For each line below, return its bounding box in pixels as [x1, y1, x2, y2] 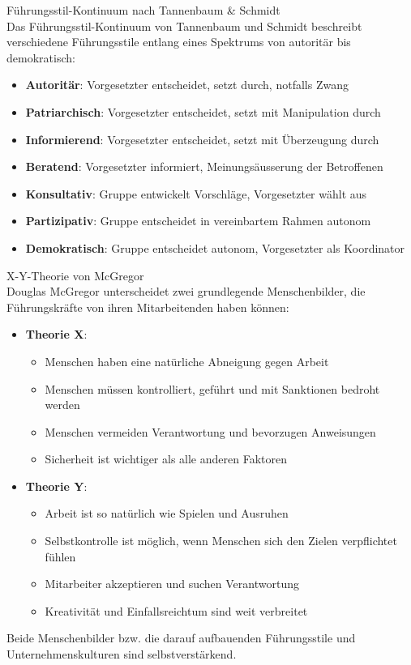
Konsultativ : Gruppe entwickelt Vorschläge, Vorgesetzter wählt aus [25, 185, 367, 202]
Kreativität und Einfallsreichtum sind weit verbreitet [45, 602, 308, 619]
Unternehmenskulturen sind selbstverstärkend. [6, 646, 237, 663]
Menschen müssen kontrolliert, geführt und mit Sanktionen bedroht [45, 380, 380, 397]
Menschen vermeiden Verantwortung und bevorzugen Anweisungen [45, 423, 376, 440]
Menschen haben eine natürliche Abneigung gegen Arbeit [45, 352, 329, 369]
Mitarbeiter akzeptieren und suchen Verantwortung [45, 575, 299, 592]
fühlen [45, 548, 76, 565]
